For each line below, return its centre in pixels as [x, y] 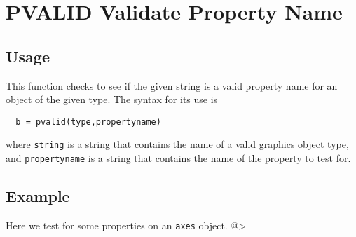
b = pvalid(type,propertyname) [88, 122]
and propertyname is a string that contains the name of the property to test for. [178, 158]
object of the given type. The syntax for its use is [112, 99]
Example [38, 196]
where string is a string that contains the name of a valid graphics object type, [177, 144]
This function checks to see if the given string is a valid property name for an [172, 85]
